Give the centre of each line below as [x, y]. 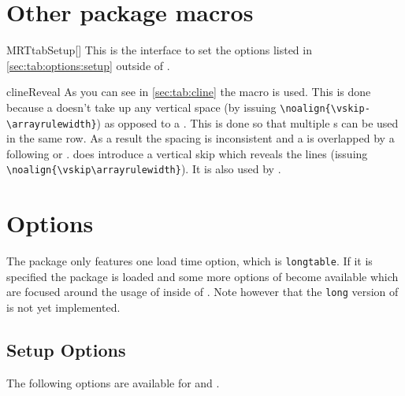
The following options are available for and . [113, 382]
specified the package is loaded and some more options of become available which [202, 276]
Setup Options [66, 350]
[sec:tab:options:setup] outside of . [88, 65]
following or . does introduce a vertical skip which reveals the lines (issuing [187, 153]
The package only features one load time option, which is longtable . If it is [189, 261]
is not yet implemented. [63, 307]
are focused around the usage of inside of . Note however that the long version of [202, 292]
